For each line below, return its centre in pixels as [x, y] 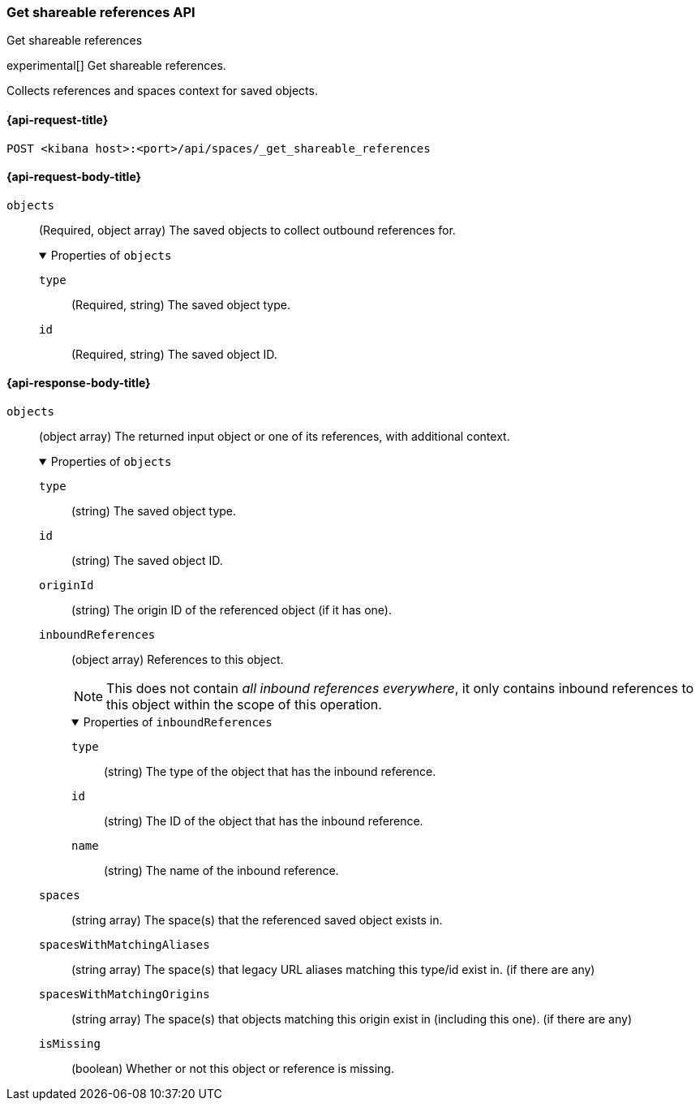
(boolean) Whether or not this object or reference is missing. [233, 1069]
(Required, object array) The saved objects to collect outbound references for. [247, 230]
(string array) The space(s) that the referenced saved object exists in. [257, 920]
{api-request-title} [58, 119]
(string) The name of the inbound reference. [221, 871]
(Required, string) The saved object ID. [174, 354]
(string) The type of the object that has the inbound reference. [270, 772]
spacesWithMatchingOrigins [125, 995]
